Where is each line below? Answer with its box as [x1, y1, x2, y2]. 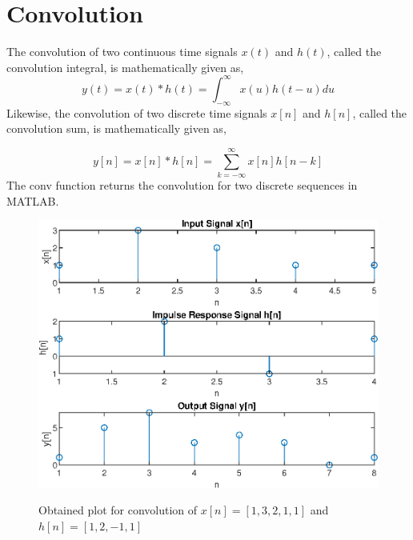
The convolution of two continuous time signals [6, 43, 238, 60]
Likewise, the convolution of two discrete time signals [6, 104, 267, 121]
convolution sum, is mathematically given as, [6, 120, 227, 137]
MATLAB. [6, 192, 59, 209]
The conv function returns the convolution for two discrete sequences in [6, 176, 358, 193]
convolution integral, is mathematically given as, [6, 58, 244, 75]
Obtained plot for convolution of [38, 502, 198, 518]
